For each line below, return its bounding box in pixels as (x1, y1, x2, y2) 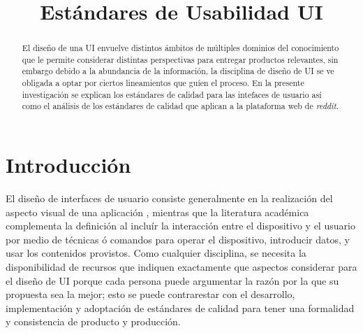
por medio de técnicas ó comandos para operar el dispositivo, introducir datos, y (6, 232, 350, 246)
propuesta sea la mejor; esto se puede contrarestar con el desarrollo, (6, 287, 295, 302)
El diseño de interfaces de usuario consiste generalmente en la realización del (6, 191, 333, 206)
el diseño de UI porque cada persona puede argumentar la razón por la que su (6, 273, 339, 288)
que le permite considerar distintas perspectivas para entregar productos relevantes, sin (22, 53, 339, 65)
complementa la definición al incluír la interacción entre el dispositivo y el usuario (6, 218, 355, 233)
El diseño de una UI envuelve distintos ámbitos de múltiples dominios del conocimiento (22, 42, 339, 54)
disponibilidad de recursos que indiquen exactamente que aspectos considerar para (6, 260, 357, 274)
